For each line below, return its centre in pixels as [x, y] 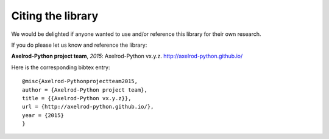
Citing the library [55, 16]
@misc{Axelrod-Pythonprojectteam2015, [80, 81]
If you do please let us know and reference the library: [79, 45]
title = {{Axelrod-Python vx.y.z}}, [77, 98]
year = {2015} [43, 115]
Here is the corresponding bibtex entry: [61, 67]
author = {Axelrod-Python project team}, [85, 90]
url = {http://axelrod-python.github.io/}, [88, 107]
